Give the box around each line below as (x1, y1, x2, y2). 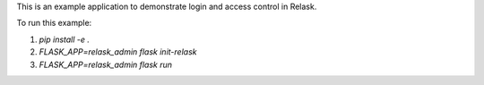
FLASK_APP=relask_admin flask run (39, 59, 173, 70)
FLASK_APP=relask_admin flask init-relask (39, 47, 197, 57)
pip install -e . (39, 34, 90, 45)
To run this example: (16, 18, 92, 29)
